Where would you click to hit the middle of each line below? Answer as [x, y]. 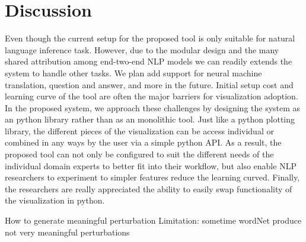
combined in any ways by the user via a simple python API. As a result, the [143, 142]
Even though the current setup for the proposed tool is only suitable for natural [150, 38]
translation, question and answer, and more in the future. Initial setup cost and [149, 84]
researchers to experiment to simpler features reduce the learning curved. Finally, [152, 177]
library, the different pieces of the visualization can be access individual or [139, 130]
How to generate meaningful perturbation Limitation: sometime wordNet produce [153, 220]
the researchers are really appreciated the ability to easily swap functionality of [149, 188]
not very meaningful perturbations [67, 232]
